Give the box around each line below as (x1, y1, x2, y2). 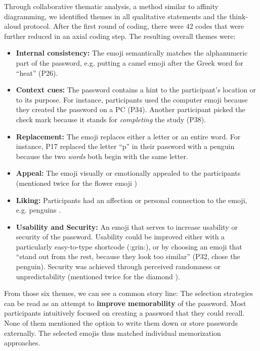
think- (229, 11, 248, 21)
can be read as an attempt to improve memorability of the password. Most (4, 297, 246, 308)
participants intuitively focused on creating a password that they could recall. (4, 308, 245, 318)
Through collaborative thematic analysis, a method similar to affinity (4, 1, 219, 11)
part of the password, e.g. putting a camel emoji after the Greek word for (16, 57, 244, 68)
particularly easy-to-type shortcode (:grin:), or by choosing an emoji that (16, 241, 242, 252)
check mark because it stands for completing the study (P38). (16, 114, 206, 124)
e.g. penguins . (16, 205, 61, 215)
